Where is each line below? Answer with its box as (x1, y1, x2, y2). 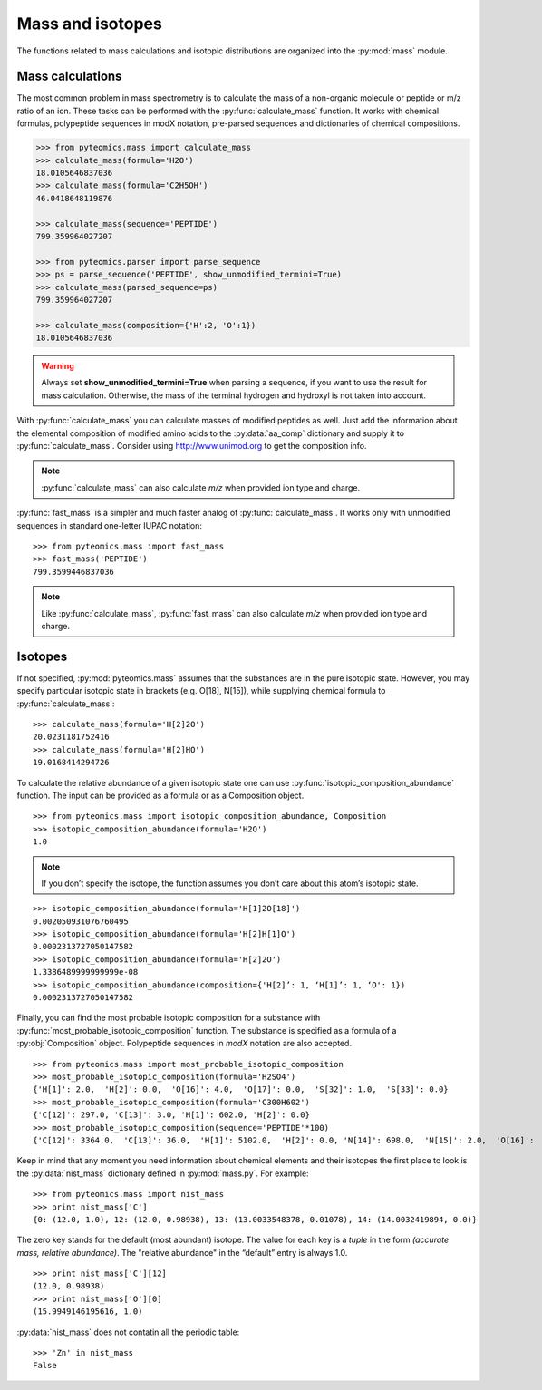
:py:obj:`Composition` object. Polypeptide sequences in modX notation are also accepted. (16, 1038, 353, 1049)
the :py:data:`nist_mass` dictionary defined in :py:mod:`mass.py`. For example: (16, 1168, 309, 1179)
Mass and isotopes (16, 14, 162, 34)
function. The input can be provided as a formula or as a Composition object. (16, 790, 305, 801)
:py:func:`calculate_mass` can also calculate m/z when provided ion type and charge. (41, 481, 361, 493)
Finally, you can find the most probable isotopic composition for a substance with (16, 1012, 321, 1024)
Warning (41, 361, 74, 372)
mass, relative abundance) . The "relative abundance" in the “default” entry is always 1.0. (16, 1247, 348, 1258)
